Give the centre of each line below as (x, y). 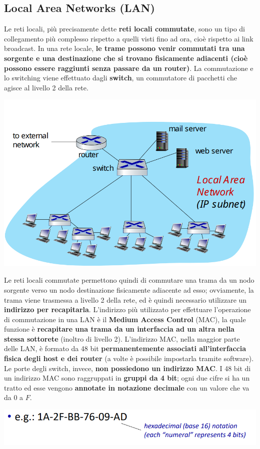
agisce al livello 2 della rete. (46, 87)
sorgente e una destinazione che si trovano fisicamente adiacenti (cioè (126, 58)
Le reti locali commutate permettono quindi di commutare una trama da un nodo (129, 280)
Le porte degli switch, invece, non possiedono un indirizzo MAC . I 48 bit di (127, 368)
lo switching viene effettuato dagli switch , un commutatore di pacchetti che (121, 78)
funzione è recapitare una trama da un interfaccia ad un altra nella (119, 329)
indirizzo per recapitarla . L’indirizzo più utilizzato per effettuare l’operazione (127, 309)
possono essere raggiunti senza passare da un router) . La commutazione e (129, 68)
